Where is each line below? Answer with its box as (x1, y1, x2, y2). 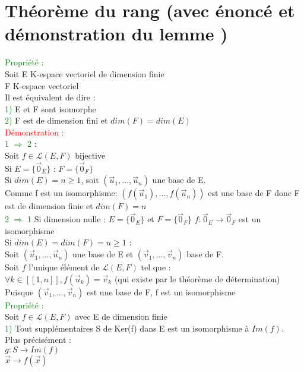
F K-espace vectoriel (5, 79, 79, 92)
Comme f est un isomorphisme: (5, 187, 118, 199)
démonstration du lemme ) (5, 21, 228, 46)
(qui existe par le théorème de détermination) (114, 272, 280, 285)
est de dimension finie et (5, 200, 93, 212)
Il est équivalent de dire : (5, 91, 96, 103)
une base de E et (72, 248, 134, 260)
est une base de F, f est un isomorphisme (87, 285, 236, 298)
